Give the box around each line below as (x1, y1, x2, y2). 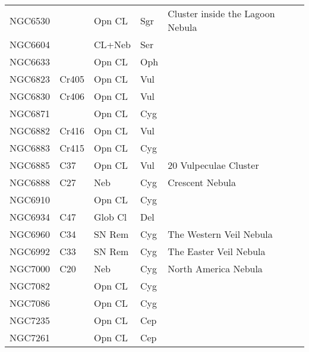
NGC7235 (10, 313, 51, 327)
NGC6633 (10, 55, 51, 68)
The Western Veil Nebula (168, 227, 273, 241)
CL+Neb (93, 37, 131, 51)
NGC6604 (10, 37, 51, 51)
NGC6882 (10, 124, 51, 137)
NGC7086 (10, 296, 51, 310)
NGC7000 (10, 262, 51, 275)
